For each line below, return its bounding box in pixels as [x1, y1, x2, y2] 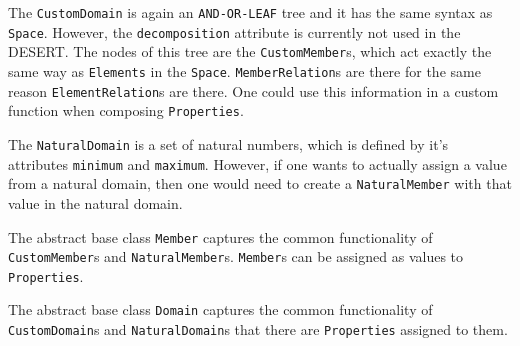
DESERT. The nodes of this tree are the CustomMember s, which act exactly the [8, 41, 492, 62]
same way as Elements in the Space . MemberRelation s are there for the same [8, 60, 481, 81]
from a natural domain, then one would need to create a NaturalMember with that [8, 173, 512, 194]
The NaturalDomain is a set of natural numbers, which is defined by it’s [8, 133, 449, 154]
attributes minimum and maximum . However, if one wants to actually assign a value [8, 153, 507, 174]
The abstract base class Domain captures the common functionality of [8, 299, 433, 320]
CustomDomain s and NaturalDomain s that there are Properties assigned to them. [8, 319, 508, 340]
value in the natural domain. [8, 192, 183, 213]
